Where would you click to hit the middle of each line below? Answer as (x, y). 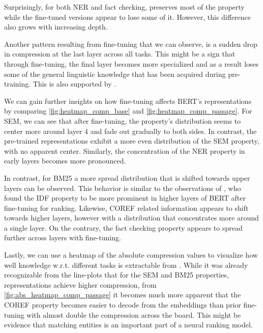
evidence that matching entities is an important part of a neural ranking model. (128, 325)
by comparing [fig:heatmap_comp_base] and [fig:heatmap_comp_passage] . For (128, 111)
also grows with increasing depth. (56, 27)
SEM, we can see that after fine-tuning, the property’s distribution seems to (123, 120)
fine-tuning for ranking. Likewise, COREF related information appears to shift (126, 207)
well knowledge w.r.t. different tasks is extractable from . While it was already (126, 265)
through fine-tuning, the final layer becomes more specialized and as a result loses (131, 63)
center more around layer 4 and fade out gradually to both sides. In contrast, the (130, 131)
